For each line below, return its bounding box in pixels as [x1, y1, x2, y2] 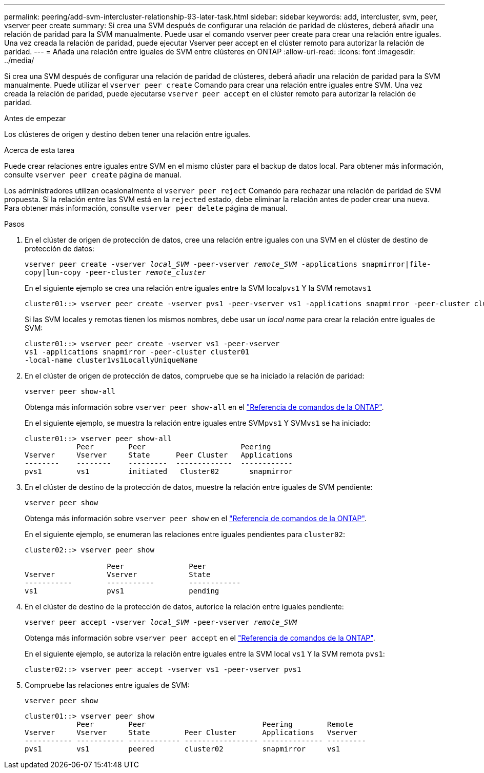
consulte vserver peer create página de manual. [4, 170, 181, 179]
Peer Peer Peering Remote [76, 720, 353, 728]
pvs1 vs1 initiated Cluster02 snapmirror [25, 467, 293, 475]
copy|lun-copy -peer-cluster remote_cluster [25, 268, 207, 276]
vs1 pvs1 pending [25, 587, 219, 595]
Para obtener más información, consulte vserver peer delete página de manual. [4, 204, 288, 212]
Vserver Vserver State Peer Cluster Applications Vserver [25, 728, 358, 737]
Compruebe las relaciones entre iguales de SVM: [25, 681, 190, 689]
